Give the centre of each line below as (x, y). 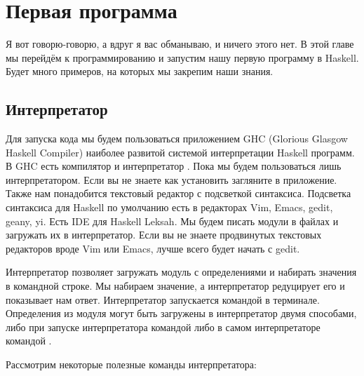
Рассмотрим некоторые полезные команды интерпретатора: (131, 364)
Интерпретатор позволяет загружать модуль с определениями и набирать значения (181, 272)
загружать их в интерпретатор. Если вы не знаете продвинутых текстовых (164, 235)
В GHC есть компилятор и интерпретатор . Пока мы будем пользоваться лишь (174, 166)
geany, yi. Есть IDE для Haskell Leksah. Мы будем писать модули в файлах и (172, 221)
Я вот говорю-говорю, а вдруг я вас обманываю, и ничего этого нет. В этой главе (180, 44)
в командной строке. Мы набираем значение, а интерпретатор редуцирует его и (175, 286)
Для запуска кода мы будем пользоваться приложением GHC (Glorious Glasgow (177, 139)
